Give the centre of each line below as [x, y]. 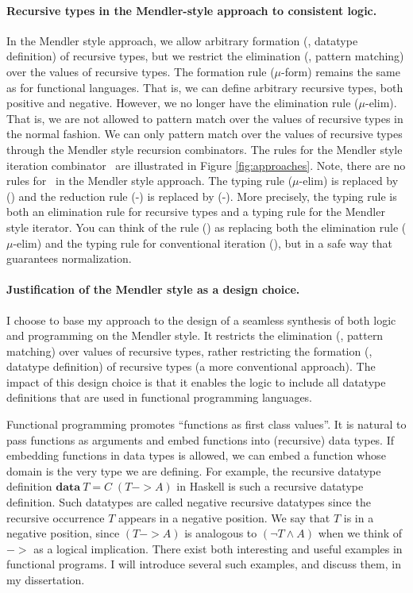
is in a [359, 517]
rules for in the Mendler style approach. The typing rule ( [150, 181]
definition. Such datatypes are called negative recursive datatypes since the [189, 502]
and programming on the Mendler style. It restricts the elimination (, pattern [195, 335]
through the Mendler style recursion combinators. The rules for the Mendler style [205, 149]
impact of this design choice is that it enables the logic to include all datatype [196, 381]
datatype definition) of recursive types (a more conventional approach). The [191, 366]
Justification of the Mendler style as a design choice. [153, 289]
